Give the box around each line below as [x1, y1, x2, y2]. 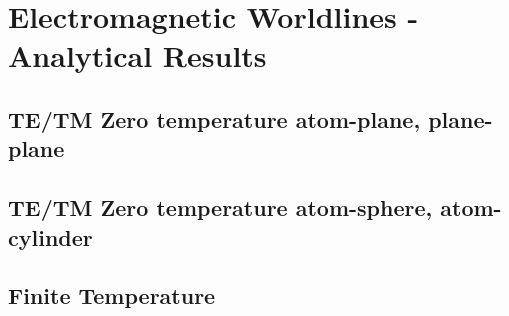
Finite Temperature [8, 280, 216, 311]
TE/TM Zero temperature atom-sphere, [8, 192, 433, 223]
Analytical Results [8, 35, 267, 76]
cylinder [8, 221, 93, 252]
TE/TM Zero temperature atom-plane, [8, 103, 421, 134]
